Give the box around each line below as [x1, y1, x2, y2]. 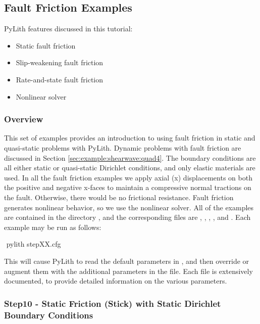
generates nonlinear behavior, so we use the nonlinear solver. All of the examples [4, 202, 254, 212]
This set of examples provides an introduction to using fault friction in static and [4, 132, 255, 143]
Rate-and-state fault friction [16, 74, 103, 84]
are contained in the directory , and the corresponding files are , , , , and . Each [4, 212, 251, 222]
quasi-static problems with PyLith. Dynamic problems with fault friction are [4, 142, 241, 153]
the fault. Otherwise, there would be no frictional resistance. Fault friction [4, 192, 234, 202]
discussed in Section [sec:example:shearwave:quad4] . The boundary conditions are [4, 152, 256, 163]
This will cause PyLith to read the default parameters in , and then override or [4, 255, 249, 266]
